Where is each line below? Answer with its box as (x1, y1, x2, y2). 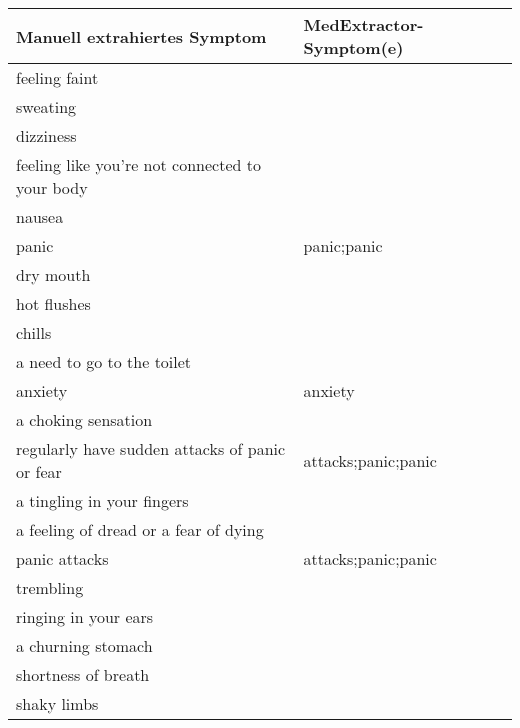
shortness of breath (16, 663, 150, 686)
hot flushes (16, 292, 91, 315)
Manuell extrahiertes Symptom (16, 24, 267, 48)
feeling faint (16, 66, 99, 89)
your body (16, 176, 88, 199)
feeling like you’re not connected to (16, 153, 261, 176)
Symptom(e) (303, 36, 404, 59)
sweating (16, 95, 77, 118)
